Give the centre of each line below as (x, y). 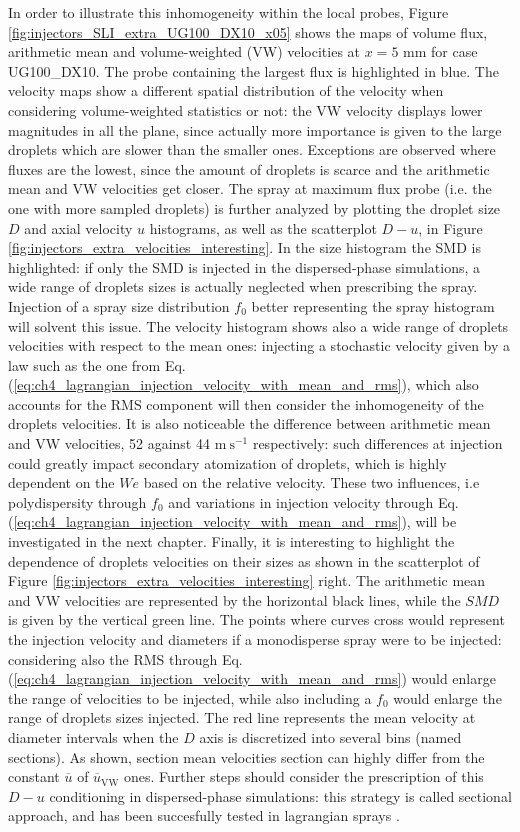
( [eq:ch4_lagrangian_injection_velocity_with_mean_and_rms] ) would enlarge (252, 678)
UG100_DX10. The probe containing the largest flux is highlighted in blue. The (253, 70)
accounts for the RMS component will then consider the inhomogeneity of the (246, 403)
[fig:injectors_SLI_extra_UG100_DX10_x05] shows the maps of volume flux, (248, 31)
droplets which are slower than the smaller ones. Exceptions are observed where (252, 149)
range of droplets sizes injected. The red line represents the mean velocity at (242, 717)
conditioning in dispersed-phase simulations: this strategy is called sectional (280, 795)
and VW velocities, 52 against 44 (109, 443)
